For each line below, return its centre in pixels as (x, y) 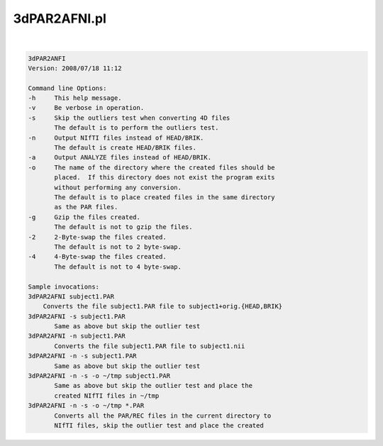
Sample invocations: (63, 286)
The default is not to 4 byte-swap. (118, 267)
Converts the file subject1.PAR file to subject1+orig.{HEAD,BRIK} (163, 306)
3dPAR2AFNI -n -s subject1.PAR (83, 356)
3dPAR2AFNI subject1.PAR (71, 296)
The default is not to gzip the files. (123, 227)
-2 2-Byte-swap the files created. (97, 237)
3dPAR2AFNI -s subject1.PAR (77, 316)
